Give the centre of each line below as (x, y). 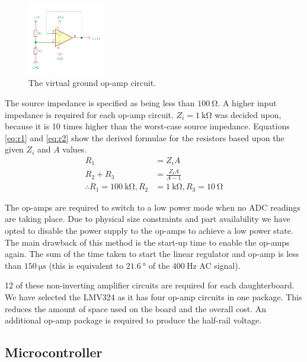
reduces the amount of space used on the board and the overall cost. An (136, 308)
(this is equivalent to (86, 265)
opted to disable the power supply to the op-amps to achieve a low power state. (149, 230)
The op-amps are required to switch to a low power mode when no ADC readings (153, 207)
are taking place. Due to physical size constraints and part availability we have (148, 219)
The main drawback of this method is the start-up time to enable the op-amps (147, 242)
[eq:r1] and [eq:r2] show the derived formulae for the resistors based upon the (145, 137)
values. (75, 149)
